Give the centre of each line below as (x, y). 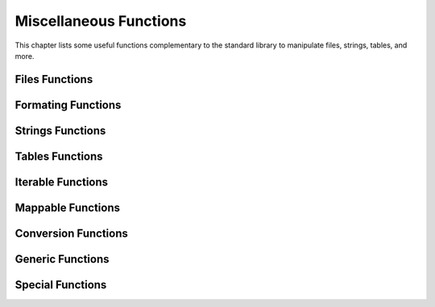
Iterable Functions (62, 182)
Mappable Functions (68, 207)
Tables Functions (59, 156)
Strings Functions (60, 130)
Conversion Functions (71, 233)
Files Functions (54, 79)
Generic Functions (62, 259)
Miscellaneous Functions (101, 21)
